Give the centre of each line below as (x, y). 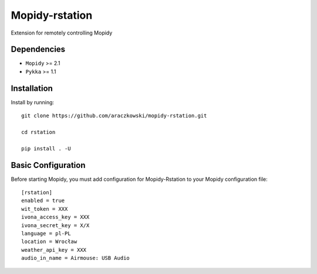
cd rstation (38, 132)
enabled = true (43, 201)
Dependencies (38, 49)
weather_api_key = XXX (54, 250)
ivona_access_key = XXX (55, 217)
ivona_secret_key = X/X (55, 225)
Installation (32, 88)
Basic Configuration (48, 165)
